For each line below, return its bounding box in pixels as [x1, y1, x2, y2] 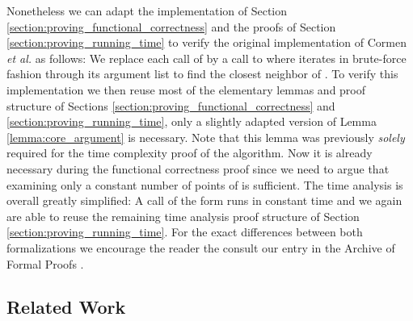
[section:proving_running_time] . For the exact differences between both [6, 223, 363, 240]
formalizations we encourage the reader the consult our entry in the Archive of [6, 239, 395, 256]
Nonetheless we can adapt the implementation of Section [6, 2, 288, 19]
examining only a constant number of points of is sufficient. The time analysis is [6, 176, 403, 193]
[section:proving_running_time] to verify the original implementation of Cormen [6, 34, 407, 51]
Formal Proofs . [6, 255, 84, 272]
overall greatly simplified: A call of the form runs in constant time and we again [6, 192, 402, 209]
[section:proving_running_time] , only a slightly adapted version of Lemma [6, 113, 377, 130]
